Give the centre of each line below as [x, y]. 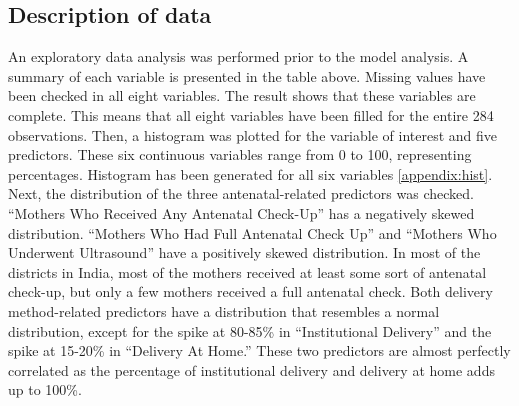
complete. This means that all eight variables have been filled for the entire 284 [251, 114]
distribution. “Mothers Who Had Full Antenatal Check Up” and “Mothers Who [252, 232]
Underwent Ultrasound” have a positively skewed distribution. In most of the [244, 252]
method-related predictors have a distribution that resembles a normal [224, 310]
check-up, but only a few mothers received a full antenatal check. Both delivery [250, 291]
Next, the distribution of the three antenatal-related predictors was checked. [241, 193]
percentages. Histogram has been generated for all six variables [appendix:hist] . [250, 173]
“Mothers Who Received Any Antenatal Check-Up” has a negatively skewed [241, 212]
